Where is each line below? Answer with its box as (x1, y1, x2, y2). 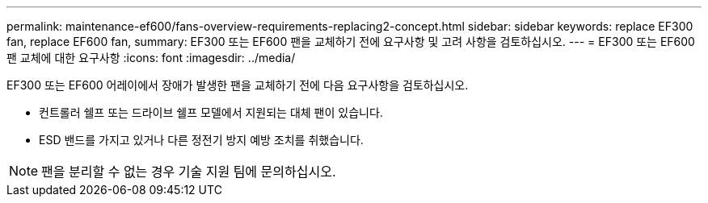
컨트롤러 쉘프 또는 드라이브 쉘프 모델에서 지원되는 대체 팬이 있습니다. (39, 106, 383, 119)
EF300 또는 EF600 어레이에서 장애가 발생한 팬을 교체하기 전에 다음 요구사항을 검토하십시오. (6, 78, 469, 92)
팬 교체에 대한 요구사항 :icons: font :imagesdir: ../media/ (6, 51, 296, 64)
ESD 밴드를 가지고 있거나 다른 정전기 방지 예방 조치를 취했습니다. (39, 133, 364, 147)
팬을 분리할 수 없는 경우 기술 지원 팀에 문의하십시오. (41, 164, 336, 180)
